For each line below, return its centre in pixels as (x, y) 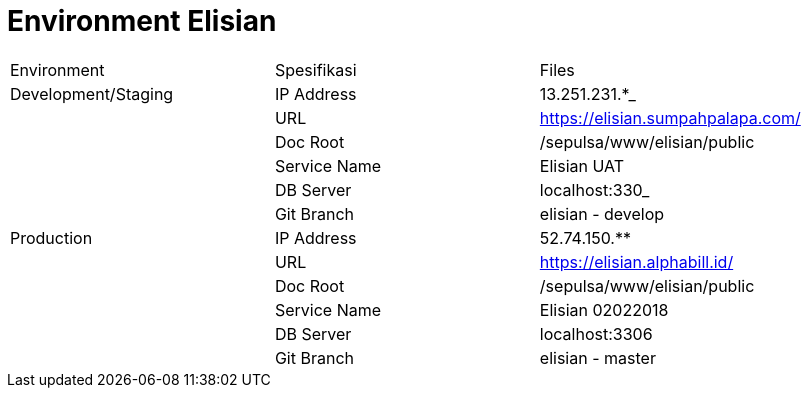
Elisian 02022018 (604, 309)
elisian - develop (602, 213)
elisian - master (597, 357)
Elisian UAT (582, 165)
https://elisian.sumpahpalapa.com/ (670, 117)
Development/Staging (92, 93)
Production (51, 237)
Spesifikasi (315, 69)
